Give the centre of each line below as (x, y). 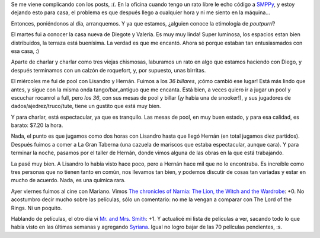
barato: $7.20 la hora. (37, 125)
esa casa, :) (25, 51)
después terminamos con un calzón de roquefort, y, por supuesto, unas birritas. (108, 70)
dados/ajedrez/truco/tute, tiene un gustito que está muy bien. (86, 106)
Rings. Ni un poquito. (36, 208)
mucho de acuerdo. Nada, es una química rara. (68, 180)
